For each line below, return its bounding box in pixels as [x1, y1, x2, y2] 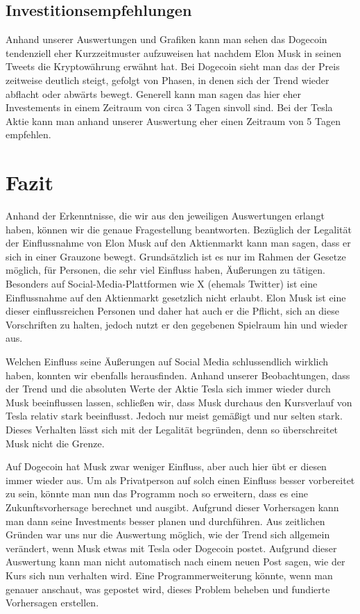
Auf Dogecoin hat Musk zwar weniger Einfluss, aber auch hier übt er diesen [6, 459, 327, 474]
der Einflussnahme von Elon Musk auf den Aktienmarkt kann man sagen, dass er [6, 235, 351, 250]
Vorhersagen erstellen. [6, 595, 99, 610]
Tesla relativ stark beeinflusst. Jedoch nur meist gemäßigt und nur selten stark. [6, 408, 343, 423]
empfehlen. [6, 127, 51, 142]
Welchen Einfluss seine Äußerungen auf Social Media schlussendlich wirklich [6, 354, 329, 369]
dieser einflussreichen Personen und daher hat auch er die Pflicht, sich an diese [6, 304, 339, 318]
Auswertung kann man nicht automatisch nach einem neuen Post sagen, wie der [6, 554, 345, 569]
